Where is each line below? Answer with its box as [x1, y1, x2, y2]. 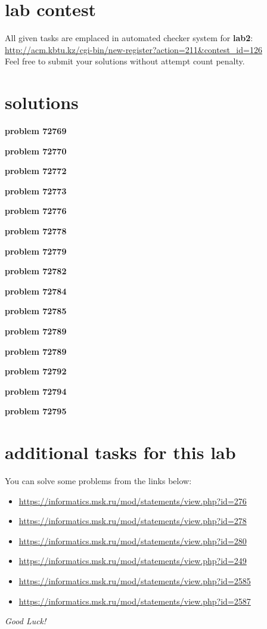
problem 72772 [5, 165, 67, 177]
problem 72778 [5, 225, 67, 237]
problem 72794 [5, 385, 67, 397]
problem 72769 [5, 125, 67, 137]
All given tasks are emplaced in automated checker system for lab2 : [5, 32, 253, 44]
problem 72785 [5, 305, 67, 317]
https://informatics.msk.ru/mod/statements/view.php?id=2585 [18, 575, 251, 587]
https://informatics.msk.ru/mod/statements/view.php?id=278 [18, 515, 247, 527]
